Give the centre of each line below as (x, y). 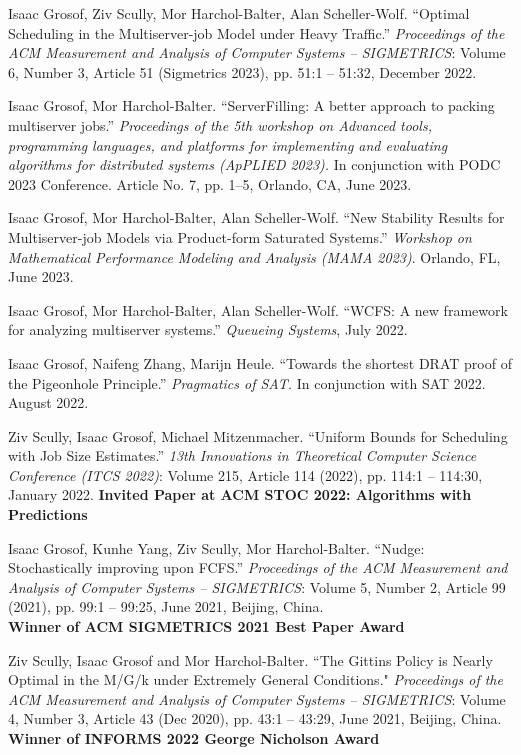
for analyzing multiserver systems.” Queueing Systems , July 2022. (208, 329)
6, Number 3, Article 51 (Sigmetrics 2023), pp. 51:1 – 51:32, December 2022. (242, 71)
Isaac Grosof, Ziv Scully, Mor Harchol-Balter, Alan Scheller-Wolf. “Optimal (239, 13)
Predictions (48, 514)
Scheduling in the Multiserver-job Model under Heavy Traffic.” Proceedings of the (256, 32)
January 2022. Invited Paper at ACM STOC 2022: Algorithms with (240, 494)
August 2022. (48, 402)
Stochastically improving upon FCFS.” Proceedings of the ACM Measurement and (258, 567)
